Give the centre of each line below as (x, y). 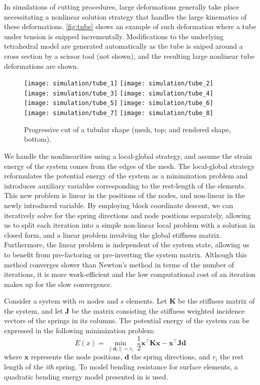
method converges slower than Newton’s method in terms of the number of (119, 264)
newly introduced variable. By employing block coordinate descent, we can (119, 205)
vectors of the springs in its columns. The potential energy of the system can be (127, 320)
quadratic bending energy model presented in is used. (86, 376)
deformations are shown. (41, 66)
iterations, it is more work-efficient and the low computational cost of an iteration (130, 274)
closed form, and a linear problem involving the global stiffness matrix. (113, 234)
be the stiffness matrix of (216, 301)
